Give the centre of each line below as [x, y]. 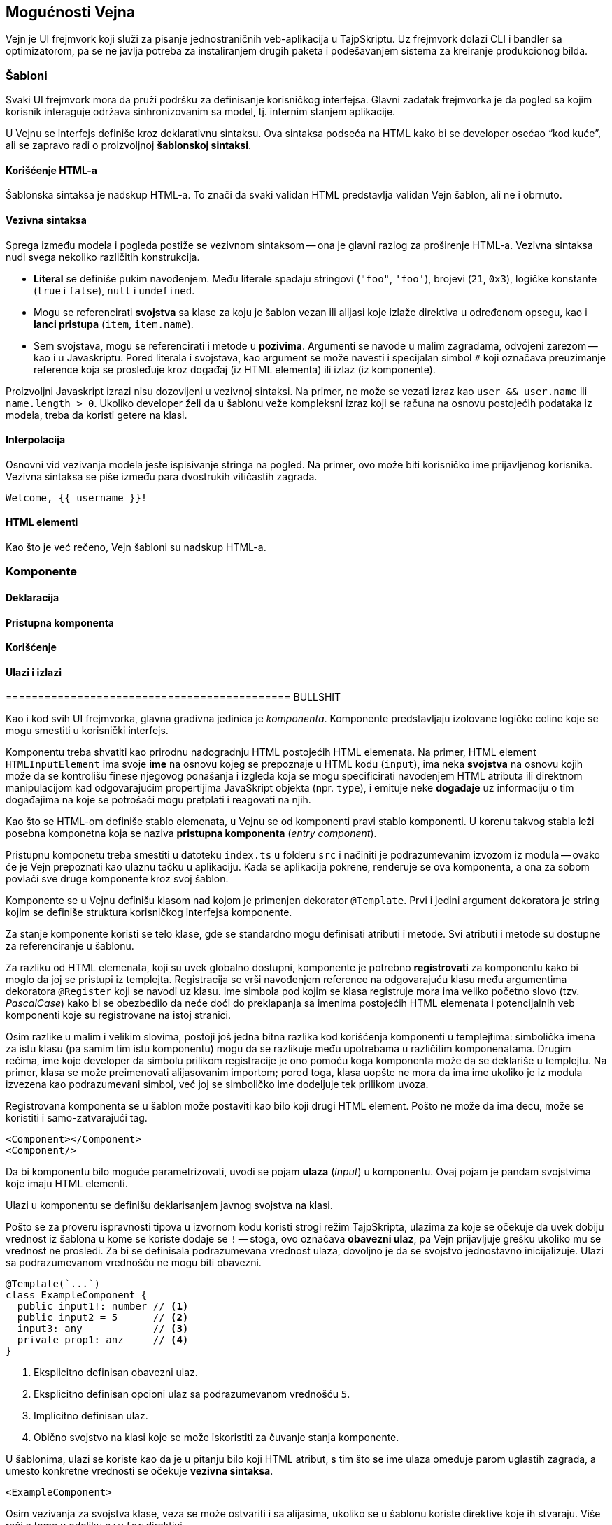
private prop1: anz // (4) [103, 1340]
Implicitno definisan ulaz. [91, 1416]
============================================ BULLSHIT [173, 697]
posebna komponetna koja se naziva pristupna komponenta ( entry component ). [191, 833]
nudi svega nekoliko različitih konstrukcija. [103, 257]
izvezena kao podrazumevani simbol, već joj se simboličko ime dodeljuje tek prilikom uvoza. [217, 1084]
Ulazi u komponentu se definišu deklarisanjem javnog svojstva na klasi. [169, 1205]
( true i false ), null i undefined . [114, 290]
